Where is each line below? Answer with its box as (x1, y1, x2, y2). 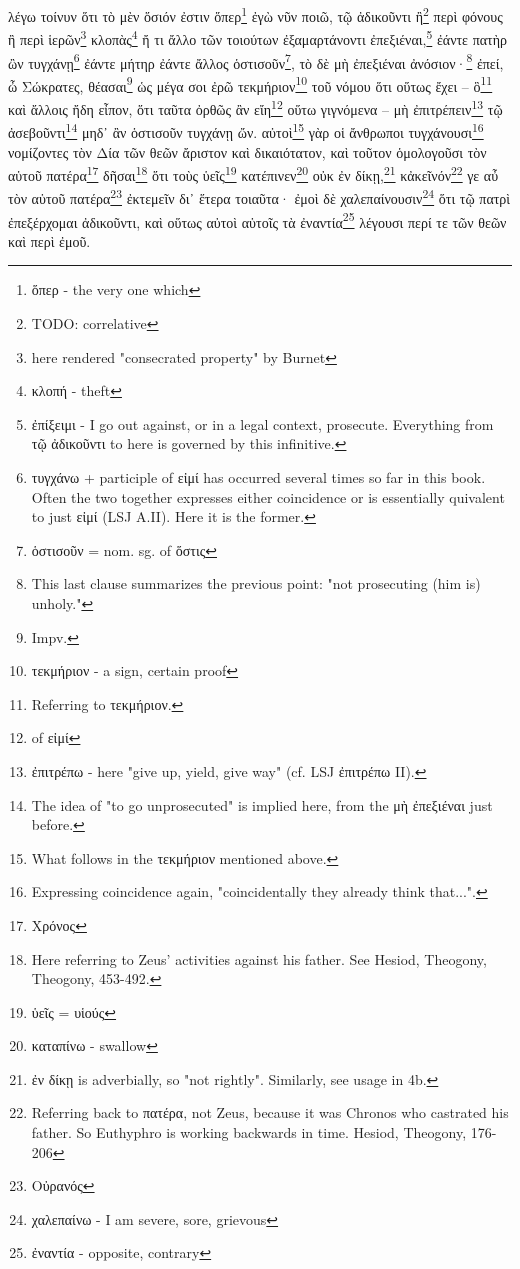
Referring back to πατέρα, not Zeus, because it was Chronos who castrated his (31, 1102, 509, 1123)
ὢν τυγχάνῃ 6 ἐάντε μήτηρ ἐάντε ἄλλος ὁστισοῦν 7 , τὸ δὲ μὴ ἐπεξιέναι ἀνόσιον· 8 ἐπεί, (8, 49, 504, 73)
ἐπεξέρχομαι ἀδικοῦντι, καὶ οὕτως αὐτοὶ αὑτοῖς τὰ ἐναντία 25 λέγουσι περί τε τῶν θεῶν (8, 208, 507, 232)
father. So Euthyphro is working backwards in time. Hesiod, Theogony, (31, 1122, 467, 1143)
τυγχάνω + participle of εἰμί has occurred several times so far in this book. (31, 467, 486, 487)
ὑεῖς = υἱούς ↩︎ (31, 1001, 117, 1022)
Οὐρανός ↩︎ (31, 1175, 95, 1196)
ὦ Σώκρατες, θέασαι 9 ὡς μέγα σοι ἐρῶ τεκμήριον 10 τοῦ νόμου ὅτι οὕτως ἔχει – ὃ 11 (8, 72, 493, 96)
